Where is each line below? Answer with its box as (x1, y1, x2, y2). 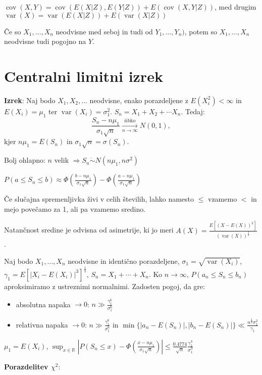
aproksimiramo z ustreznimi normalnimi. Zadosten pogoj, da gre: (4, 280, 205, 291)
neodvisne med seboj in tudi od (56, 26, 153, 36)
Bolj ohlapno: (4, 155, 45, 165)
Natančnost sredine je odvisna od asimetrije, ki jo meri (4, 224, 174, 235)
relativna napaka (16, 319, 68, 330)
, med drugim (215, 2, 256, 12)
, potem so (184, 26, 218, 36)
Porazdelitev (4, 361, 48, 371)
